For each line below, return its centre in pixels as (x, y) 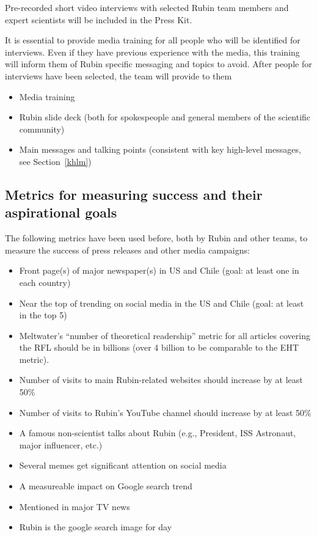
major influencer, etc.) (61, 444)
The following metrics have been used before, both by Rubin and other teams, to (156, 238)
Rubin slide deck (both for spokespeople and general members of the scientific (165, 117)
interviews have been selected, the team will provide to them (118, 75)
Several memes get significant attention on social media (123, 465)
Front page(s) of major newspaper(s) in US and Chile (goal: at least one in (159, 270)
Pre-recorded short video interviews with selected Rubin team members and (147, 7)
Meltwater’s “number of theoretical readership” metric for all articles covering (165, 335)
